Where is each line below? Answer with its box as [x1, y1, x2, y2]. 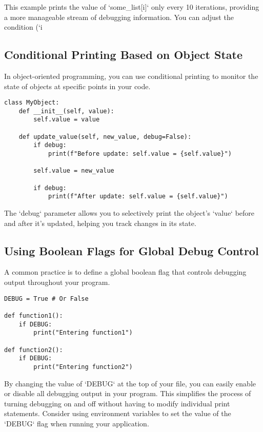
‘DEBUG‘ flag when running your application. [4, 418, 149, 428]
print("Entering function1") [33, 329, 133, 337]
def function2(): [4, 346, 63, 354]
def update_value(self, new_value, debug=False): [18, 133, 192, 140]
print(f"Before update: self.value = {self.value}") [48, 150, 232, 158]
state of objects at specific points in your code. [4, 80, 151, 91]
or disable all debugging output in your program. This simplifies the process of [4, 388, 251, 399]
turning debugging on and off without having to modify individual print [4, 398, 230, 408]
